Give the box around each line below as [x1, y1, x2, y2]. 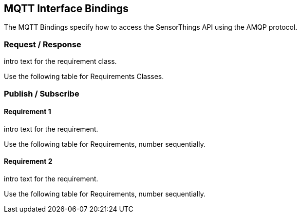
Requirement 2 [4, 157, 53, 166]
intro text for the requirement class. [4, 57, 117, 66]
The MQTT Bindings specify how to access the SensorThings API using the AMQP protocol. [4, 23, 298, 32]
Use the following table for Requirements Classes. [4, 72, 164, 81]
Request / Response [4, 39, 81, 49]
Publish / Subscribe [4, 88, 79, 99]
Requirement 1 [4, 107, 51, 116]
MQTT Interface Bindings [4, 2, 129, 15]
